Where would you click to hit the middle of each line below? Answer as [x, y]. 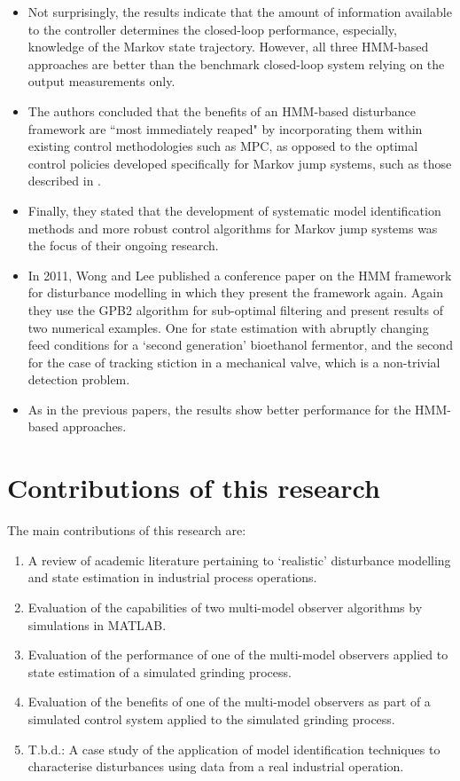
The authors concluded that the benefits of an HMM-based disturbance [222, 110]
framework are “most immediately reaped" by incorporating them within [225, 128]
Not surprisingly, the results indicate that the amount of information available [240, 12]
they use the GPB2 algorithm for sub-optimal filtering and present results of [235, 309]
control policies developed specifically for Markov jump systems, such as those [240, 163]
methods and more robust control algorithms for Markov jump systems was [233, 228]
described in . [64, 181]
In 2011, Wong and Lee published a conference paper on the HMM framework [240, 275]
